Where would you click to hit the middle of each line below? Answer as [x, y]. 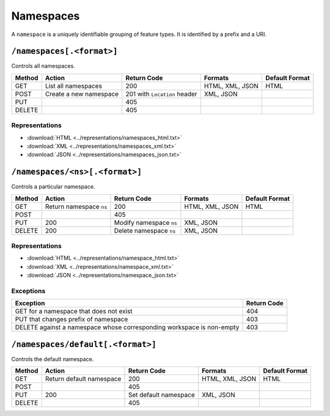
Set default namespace [161, 395]
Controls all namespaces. [43, 66]
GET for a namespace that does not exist [74, 312]
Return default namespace [83, 379]
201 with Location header [162, 93]
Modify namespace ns [145, 222]
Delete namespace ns [145, 230]
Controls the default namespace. [53, 359]
